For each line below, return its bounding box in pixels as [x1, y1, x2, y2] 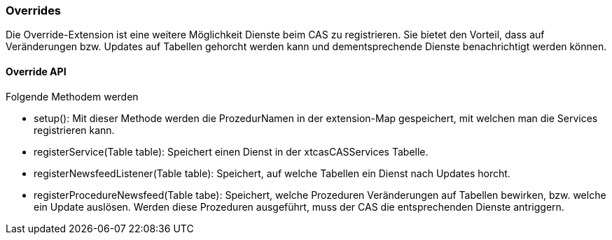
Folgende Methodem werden [6, 90, 139, 103]
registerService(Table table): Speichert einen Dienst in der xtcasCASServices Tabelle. [34, 145, 429, 158]
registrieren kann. [34, 123, 115, 136]
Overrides [6, 3, 62, 17]
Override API [6, 65, 67, 77]
